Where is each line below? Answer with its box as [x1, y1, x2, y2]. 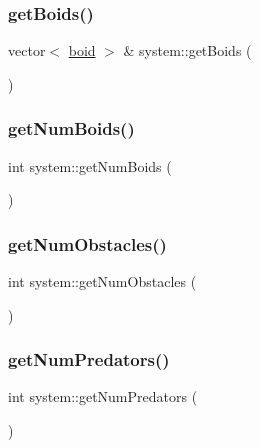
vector [8, 40, 46, 61]
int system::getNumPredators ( [8, 386, 198, 407]
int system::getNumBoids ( [8, 155, 172, 176]
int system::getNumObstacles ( [8, 271, 197, 292]
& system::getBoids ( [123, 40, 252, 61]
